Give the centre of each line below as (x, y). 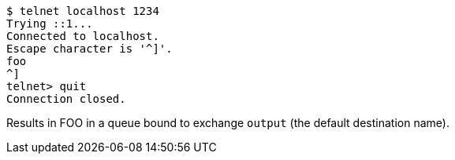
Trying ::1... (50, 24)
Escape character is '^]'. (90, 49)
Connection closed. (66, 99)
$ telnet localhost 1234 (83, 11)
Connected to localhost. (83, 36)
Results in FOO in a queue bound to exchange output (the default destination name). (228, 123)
